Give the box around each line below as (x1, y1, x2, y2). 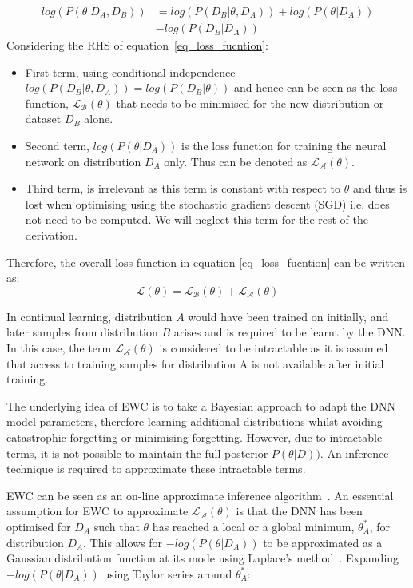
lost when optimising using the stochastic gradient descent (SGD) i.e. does (25, 195, 390, 212)
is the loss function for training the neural (181, 137, 387, 154)
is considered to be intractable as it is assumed (159, 339, 388, 356)
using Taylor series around (103, 565, 232, 582)
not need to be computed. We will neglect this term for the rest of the (25, 211, 368, 228)
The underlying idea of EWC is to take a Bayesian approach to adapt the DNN (6, 397, 395, 414)
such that (93, 518, 140, 534)
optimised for (6, 518, 71, 534)
